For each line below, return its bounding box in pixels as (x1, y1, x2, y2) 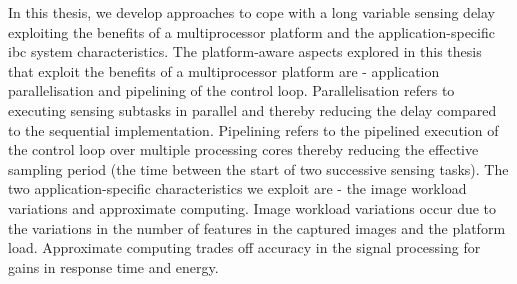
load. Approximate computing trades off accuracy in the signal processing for (8, 237, 481, 258)
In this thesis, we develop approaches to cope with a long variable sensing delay (8, 2, 496, 22)
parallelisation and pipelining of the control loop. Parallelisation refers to (8, 80, 455, 101)
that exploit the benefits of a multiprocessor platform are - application (8, 60, 440, 81)
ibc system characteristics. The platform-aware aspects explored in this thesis (8, 41, 482, 62)
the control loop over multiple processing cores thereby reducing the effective (8, 139, 479, 160)
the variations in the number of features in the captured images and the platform (8, 217, 506, 238)
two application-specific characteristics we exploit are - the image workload (8, 178, 467, 199)
